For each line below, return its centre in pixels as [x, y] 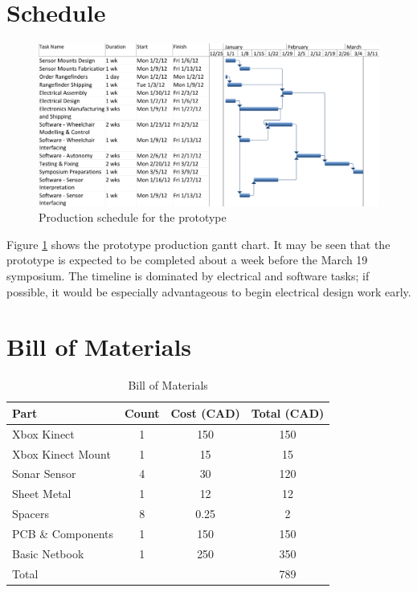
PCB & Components [63, 533]
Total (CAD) [288, 412]
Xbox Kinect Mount [61, 453]
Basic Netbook [48, 553]
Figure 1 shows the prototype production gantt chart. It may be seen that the [198, 244]
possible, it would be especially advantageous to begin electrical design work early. [209, 291]
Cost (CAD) [205, 412]
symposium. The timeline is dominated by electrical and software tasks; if [188, 275]
